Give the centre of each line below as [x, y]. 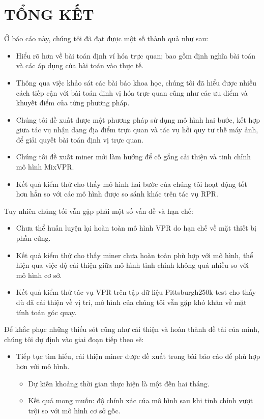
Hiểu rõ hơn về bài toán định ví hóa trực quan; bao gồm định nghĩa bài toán [136, 55]
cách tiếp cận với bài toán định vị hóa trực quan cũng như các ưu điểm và [132, 92]
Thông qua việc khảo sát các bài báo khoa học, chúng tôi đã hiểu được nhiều [136, 82]
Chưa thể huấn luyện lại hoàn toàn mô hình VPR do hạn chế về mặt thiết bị [136, 228]
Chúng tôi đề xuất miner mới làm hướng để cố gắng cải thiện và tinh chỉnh [134, 157]
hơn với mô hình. [43, 366]
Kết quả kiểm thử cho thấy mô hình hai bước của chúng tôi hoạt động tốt [132, 184]
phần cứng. [33, 238]
